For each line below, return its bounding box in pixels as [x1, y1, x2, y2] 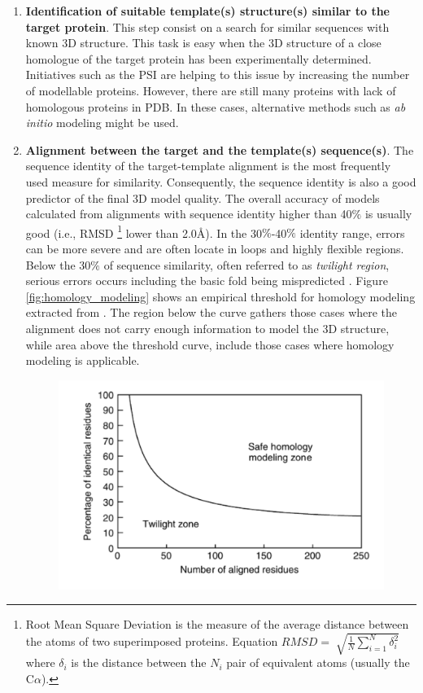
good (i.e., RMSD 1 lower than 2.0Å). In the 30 [25, 221, 262, 241]
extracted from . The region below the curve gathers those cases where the [25, 304, 398, 321]
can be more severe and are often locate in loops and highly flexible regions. [25, 239, 404, 257]
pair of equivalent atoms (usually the [226, 654, 410, 671]
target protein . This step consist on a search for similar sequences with [25, 18, 390, 35]
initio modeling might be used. [25, 114, 179, 131]
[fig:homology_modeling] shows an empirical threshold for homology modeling [25, 287, 416, 305]
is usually [364, 205, 412, 222]
